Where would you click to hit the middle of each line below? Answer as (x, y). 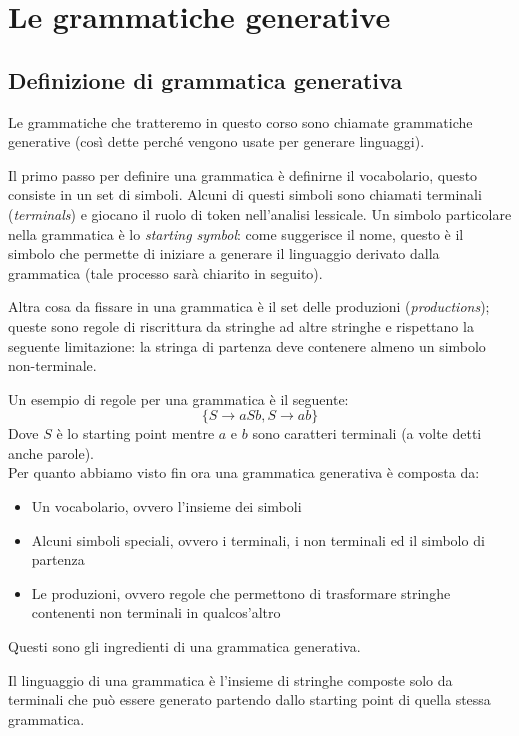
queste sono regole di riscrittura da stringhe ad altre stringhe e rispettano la (241, 325)
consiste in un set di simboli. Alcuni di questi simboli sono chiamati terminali (245, 194)
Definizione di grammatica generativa (205, 79)
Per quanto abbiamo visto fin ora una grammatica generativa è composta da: (244, 472)
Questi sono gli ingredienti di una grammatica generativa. (184, 646)
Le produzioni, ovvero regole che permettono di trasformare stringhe (241, 592)
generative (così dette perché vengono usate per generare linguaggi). (216, 141)
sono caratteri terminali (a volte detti (367, 433)
